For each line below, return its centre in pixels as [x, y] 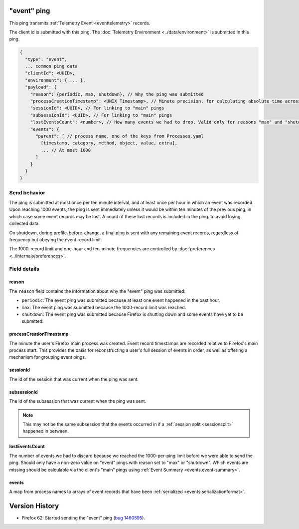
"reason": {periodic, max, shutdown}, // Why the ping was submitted [117, 94]
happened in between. [46, 431]
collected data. [24, 224]
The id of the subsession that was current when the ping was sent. [78, 401]
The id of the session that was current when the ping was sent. [74, 379]
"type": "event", [46, 59]
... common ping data [52, 66]
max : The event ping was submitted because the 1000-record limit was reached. [104, 307]
